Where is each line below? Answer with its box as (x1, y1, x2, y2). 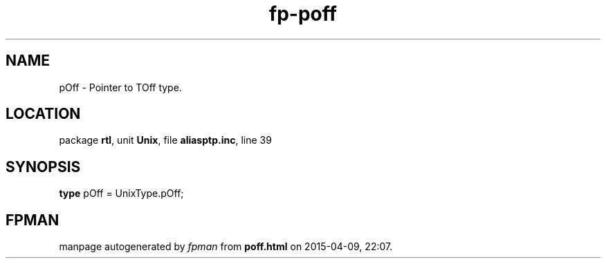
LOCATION (6, 105, 81, 123)
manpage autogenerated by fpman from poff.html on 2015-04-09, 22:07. (59, 241, 393, 253)
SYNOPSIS (6, 158, 81, 176)
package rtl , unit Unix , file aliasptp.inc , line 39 (59, 134, 272, 147)
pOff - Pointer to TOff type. (59, 81, 182, 93)
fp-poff (269, 2, 337, 26)
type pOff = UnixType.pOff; (59, 187, 184, 200)
